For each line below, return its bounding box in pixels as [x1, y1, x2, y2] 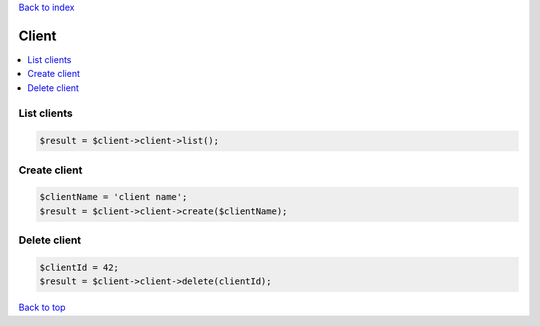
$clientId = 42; [39, 261, 120, 273]
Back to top [18, 301, 66, 314]
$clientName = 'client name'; [39, 191, 188, 203]
